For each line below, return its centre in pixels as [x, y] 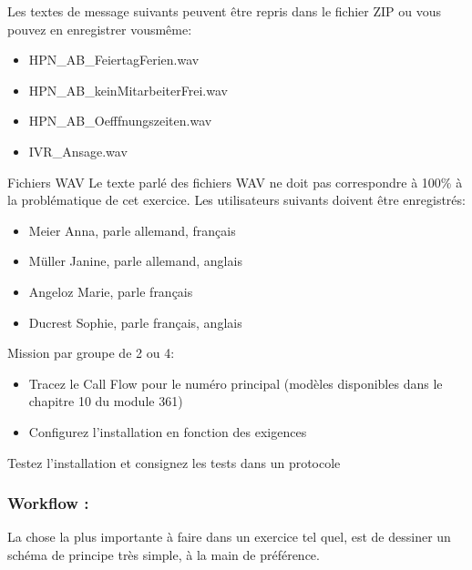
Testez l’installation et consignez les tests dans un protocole [174, 462]
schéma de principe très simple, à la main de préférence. [164, 554]
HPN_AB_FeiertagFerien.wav [114, 60]
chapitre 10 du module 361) [106, 401]
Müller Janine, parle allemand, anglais [135, 261]
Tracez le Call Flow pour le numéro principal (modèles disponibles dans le [236, 383]
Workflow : [48, 503]
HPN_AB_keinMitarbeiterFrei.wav [128, 90]
